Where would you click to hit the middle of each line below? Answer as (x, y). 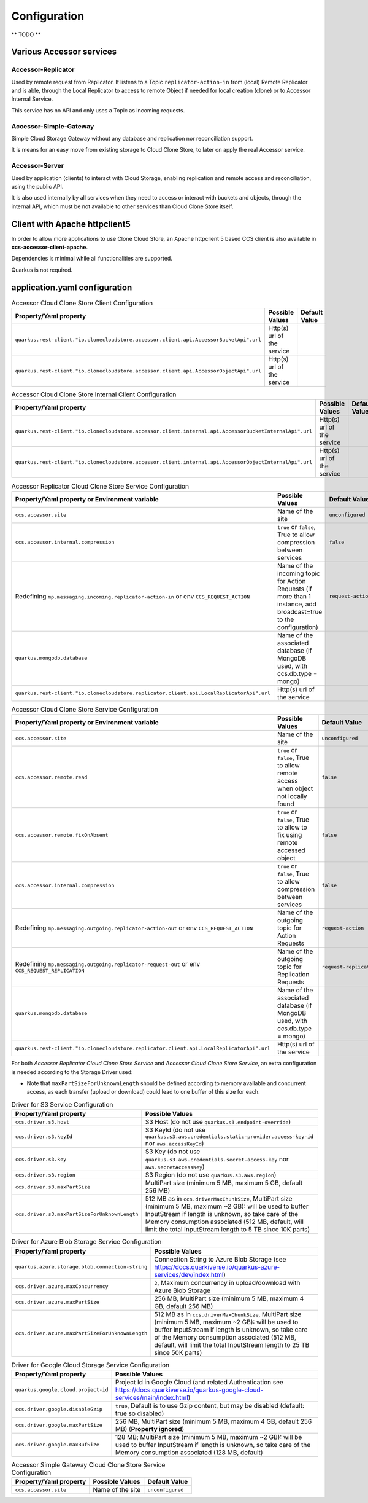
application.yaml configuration (72, 287)
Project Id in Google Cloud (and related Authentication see (199, 1382)
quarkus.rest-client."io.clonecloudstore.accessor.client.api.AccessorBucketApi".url (138, 339)
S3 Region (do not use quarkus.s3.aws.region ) (211, 1175)
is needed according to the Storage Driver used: (72, 1072)
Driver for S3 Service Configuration (62, 1104)
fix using (289, 835)
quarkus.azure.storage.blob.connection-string (81, 1267)
